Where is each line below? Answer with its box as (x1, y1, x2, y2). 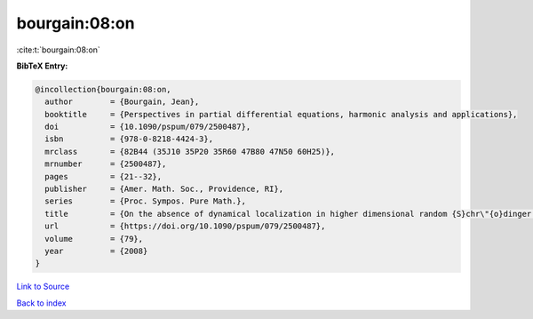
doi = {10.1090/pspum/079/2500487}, (44, 122, 251, 132)
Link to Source (16, 281, 70, 292)
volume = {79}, (44, 234, 144, 243)
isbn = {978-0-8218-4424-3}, (44, 134, 213, 144)
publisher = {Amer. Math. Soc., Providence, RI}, (44, 184, 284, 195)
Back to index (16, 298, 67, 308)
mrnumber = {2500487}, (44, 159, 167, 169)
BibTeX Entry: (16, 60, 68, 71)
